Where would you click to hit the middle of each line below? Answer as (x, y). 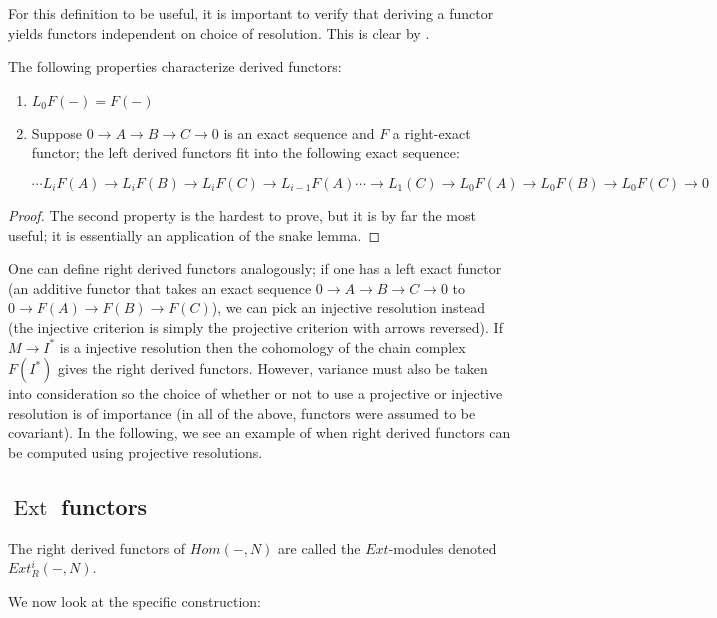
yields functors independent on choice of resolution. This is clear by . (219, 32)
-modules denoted (442, 547)
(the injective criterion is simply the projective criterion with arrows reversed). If (255, 326)
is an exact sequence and (299, 132)
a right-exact (431, 132)
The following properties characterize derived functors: (175, 66)
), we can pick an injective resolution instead (348, 307)
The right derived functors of (97, 547)
